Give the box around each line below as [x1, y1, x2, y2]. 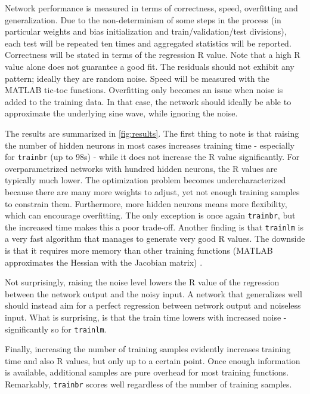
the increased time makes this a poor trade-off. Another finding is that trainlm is [5, 220, 303, 233]
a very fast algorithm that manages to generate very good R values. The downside [5, 232, 305, 245]
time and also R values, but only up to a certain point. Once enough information [5, 354, 300, 367]
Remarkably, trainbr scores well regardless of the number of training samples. [5, 378, 292, 390]
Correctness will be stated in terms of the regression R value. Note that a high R [5, 48, 300, 61]
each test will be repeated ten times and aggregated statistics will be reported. [5, 36, 292, 49]
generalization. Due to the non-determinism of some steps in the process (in [5, 13, 281, 26]
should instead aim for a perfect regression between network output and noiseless [5, 299, 301, 312]
